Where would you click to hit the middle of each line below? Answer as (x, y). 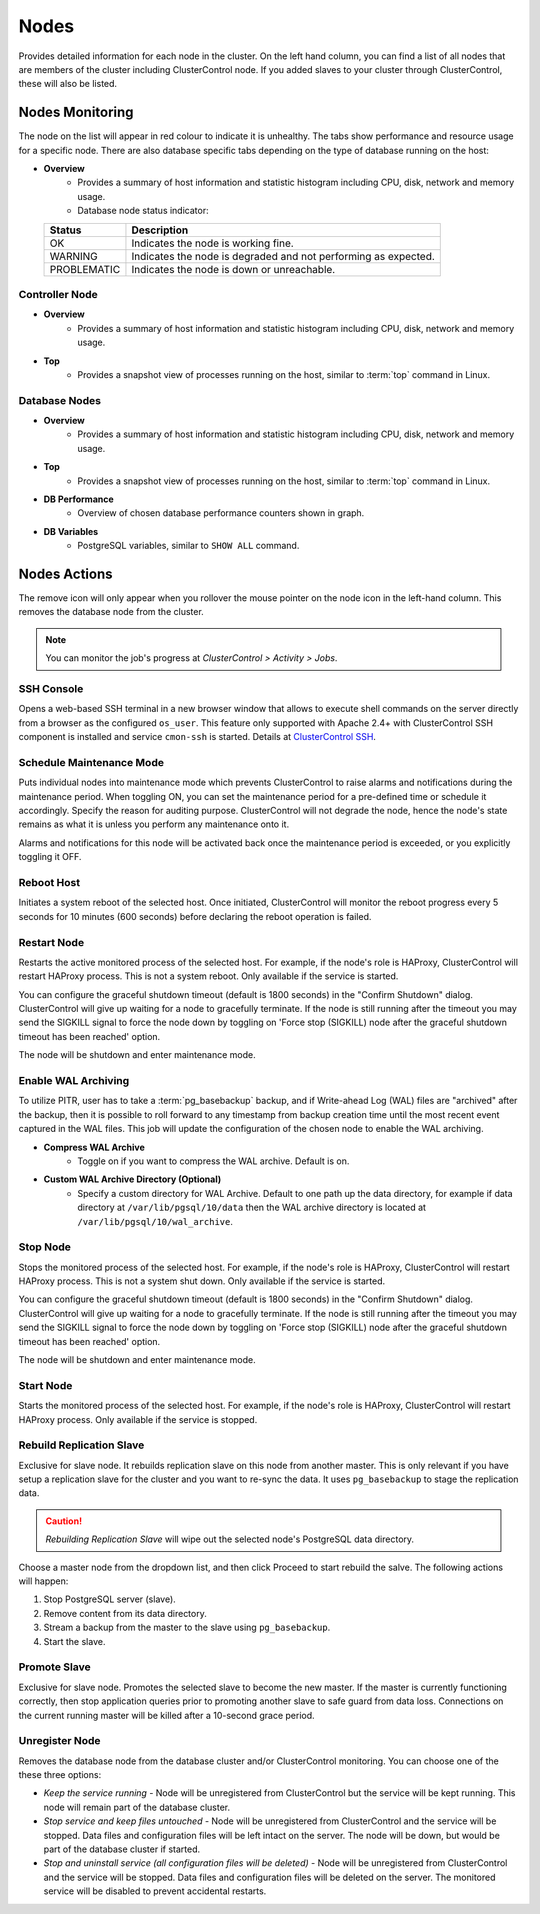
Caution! (64, 1521)
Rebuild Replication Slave (81, 1445)
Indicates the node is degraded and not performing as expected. (283, 256)
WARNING (74, 256)
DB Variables (71, 531)
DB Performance (78, 499)
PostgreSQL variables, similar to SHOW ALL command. (188, 546)
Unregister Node (59, 1741)
